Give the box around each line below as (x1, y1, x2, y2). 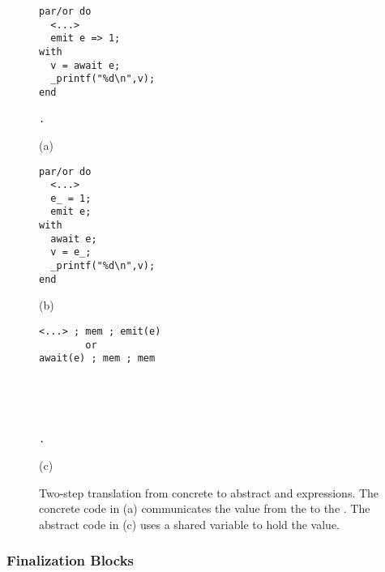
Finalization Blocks (6, 550, 134, 570)
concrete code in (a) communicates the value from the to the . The (39, 500, 370, 517)
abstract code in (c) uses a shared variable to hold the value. (39, 515, 340, 532)
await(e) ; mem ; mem (39, 352, 156, 365)
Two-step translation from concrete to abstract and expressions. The (39, 484, 379, 501)
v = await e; (50, 59, 121, 71)
